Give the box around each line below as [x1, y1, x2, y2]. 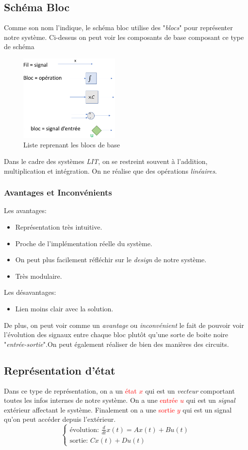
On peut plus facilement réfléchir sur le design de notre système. [15, 254, 207, 265]
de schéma [4, 41, 34, 52]
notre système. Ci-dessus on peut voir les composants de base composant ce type [4, 32, 244, 42]
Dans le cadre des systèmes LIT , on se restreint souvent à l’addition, [4, 156, 208, 166]
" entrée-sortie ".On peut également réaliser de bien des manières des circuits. [4, 339, 229, 349]
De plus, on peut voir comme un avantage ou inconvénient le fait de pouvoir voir [4, 320, 244, 330]
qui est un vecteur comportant [145, 385, 235, 396]
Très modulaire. [15, 270, 62, 281]
